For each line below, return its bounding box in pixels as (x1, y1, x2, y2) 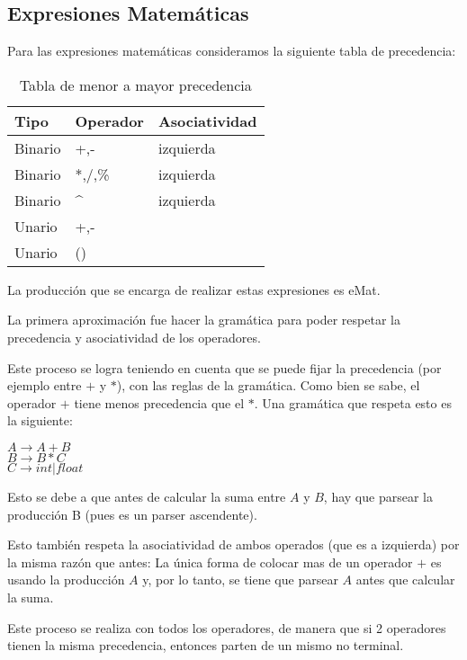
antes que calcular (355, 570, 455, 589)
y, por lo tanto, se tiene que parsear (142, 570, 338, 589)
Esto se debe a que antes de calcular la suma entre (7, 486, 286, 505)
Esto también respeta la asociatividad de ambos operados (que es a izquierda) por (7, 535, 460, 554)
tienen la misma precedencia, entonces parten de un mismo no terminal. (7, 636, 404, 655)
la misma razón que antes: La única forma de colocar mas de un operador (7, 552, 413, 571)
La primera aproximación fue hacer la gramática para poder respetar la (7, 310, 400, 329)
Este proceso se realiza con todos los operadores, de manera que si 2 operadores (7, 618, 446, 637)
